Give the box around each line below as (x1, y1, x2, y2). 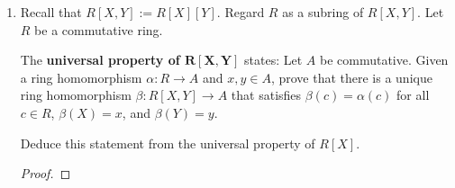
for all (396, 85, 430, 104)
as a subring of (282, 3, 364, 21)
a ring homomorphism (20, 67, 142, 86)
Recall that (20, 3, 82, 21)
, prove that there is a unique (270, 67, 432, 86)
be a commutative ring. (34, 20, 163, 39)
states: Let (244, 50, 303, 69)
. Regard (216, 3, 265, 21)
